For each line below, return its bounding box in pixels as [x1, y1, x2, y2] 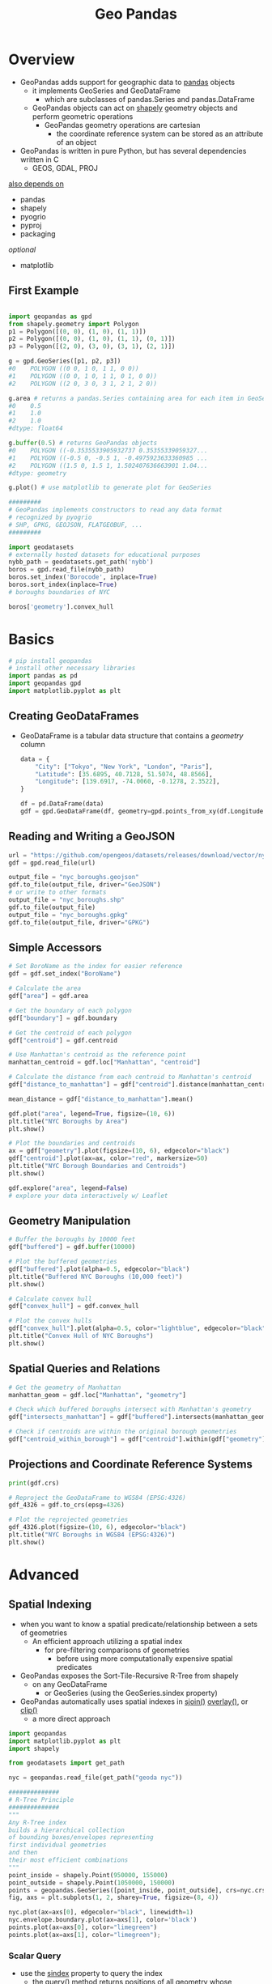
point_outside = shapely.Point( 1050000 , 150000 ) [8, 1879, 176, 1887]
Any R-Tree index [8, 1818, 67, 1826]
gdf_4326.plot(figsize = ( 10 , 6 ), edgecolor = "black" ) [8, 1523, 186, 1532]
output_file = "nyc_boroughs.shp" [8, 896, 125, 904]
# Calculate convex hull [8, 1294, 92, 1303]
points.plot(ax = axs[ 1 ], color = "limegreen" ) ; [8, 1931, 161, 1939]
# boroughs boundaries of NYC [8, 588, 111, 596]
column [19, 739, 46, 749]
